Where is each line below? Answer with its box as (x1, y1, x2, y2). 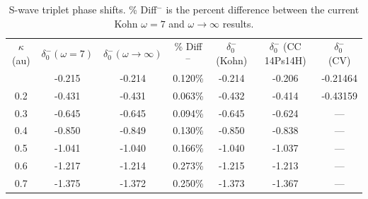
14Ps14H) (264, 53, 306, 68)
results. (222, 16, 254, 30)
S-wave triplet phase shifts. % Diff (8, 2, 157, 16)
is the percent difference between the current (166, 2, 360, 16)
